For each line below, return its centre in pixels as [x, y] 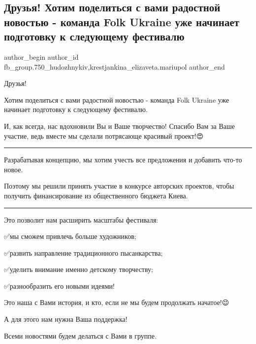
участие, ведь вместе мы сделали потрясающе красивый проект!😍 [104, 135]
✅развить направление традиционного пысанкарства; [83, 252]
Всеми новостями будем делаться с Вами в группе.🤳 [81, 335]
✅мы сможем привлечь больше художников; [70, 236]
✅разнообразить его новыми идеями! [59, 286]
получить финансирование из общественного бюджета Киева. [96, 195]
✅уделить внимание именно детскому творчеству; [79, 269]
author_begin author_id [41, 57]
